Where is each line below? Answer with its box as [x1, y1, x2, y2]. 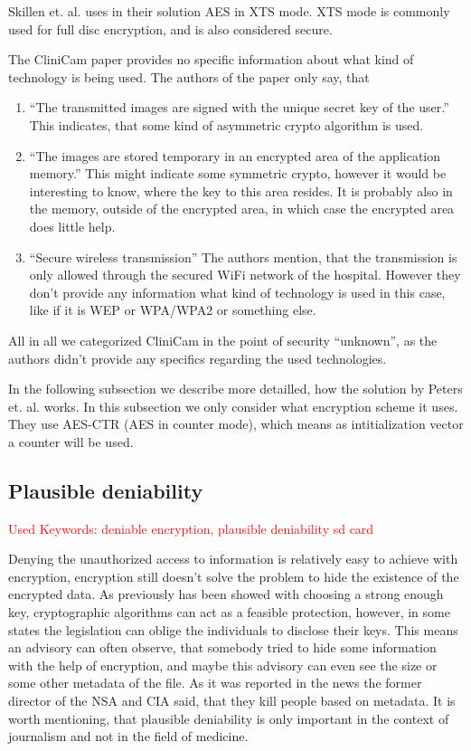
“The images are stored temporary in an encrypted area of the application [29, 146, 441, 165]
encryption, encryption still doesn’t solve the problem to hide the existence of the [8, 566, 459, 585]
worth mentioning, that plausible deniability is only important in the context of [8, 708, 449, 727]
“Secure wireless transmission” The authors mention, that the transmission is [29, 247, 457, 266]
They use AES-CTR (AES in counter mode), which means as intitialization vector [8, 414, 464, 433]
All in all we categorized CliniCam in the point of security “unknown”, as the [8, 330, 438, 349]
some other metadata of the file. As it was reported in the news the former [8, 673, 422, 692]
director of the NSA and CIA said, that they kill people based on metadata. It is [8, 691, 456, 710]
